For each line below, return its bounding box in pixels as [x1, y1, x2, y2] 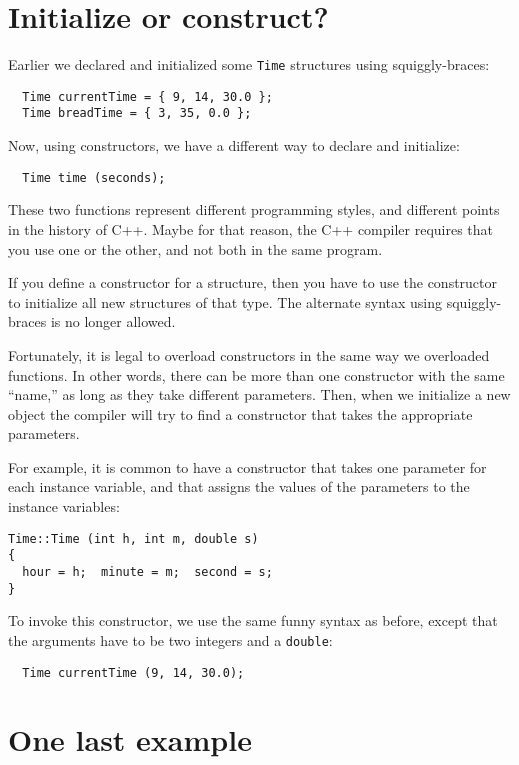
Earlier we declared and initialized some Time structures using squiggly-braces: [8, 54, 490, 75]
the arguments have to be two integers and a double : [8, 629, 333, 650]
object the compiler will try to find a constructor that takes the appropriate [8, 403, 473, 424]
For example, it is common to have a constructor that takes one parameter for [8, 456, 487, 477]
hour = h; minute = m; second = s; [22, 564, 273, 579]
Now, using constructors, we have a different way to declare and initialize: [8, 135, 460, 156]
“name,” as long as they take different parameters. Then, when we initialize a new [8, 384, 511, 405]
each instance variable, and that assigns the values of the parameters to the [8, 476, 470, 497]
